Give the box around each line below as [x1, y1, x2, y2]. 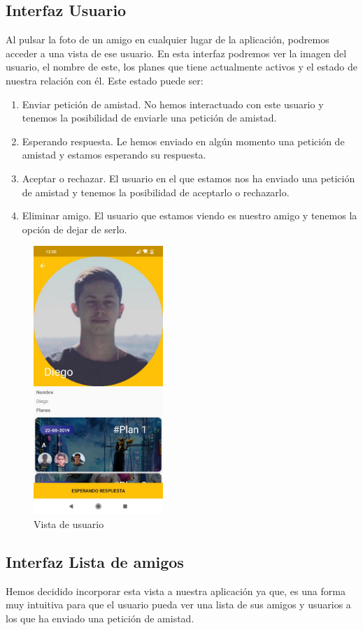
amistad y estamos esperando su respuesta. [22, 147, 206, 162]
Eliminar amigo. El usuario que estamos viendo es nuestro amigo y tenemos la [22, 208, 357, 223]
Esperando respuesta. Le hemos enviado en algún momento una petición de [22, 133, 345, 148]
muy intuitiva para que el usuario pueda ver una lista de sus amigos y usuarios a [6, 597, 351, 612]
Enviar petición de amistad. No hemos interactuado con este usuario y [22, 96, 324, 111]
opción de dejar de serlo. [22, 221, 127, 236]
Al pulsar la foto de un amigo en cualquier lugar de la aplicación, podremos [6, 32, 329, 47]
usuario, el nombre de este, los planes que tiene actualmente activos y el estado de [6, 59, 357, 74]
